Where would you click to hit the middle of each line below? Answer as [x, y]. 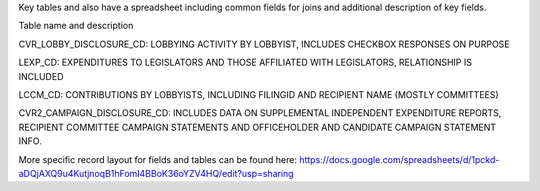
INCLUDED [41, 76]
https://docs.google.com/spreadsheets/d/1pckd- [399, 159]
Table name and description [76, 26]
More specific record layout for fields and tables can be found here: [157, 159]
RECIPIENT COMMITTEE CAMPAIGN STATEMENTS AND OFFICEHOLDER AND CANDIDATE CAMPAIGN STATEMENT [257, 127]
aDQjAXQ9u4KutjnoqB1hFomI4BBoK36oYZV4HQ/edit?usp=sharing [156, 173]
